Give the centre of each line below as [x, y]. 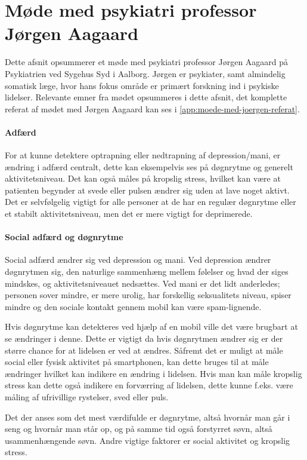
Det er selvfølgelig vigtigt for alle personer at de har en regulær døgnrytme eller [151, 202]
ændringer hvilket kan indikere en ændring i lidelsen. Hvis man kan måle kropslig [153, 373]
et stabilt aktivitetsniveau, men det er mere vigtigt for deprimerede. [129, 214]
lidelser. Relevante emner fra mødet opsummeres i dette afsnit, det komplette [146, 97]
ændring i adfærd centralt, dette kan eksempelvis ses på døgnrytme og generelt [149, 166]
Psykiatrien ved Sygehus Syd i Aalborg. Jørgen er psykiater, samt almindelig [145, 73]
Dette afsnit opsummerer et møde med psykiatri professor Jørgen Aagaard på [147, 62]
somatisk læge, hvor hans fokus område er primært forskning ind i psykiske [142, 85]
